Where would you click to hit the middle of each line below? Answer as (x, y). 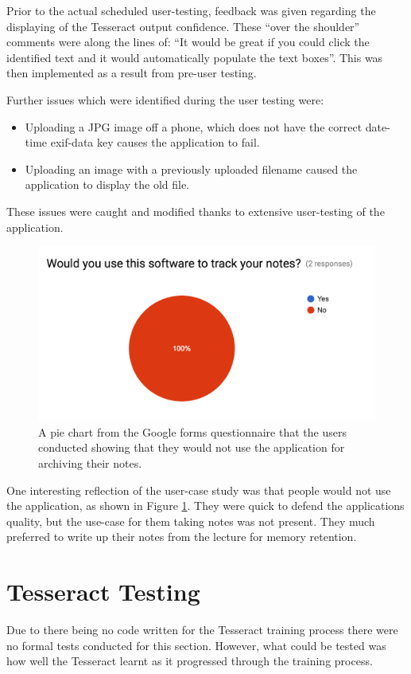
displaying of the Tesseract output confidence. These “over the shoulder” (183, 26)
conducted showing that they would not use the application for (192, 447)
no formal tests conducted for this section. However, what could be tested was (196, 645)
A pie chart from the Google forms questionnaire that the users (192, 431)
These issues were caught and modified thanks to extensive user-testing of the (196, 211)
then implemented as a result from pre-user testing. (132, 73)
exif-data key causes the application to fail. (155, 142)
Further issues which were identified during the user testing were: (165, 99)
